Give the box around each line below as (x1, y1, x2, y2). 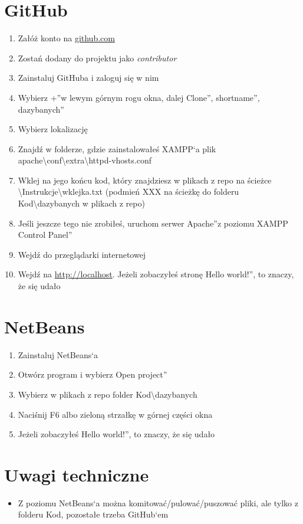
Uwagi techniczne (4, 462, 149, 486)
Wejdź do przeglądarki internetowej (18, 248, 146, 260)
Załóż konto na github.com (18, 32, 115, 44)
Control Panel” (18, 228, 73, 241)
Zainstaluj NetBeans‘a (18, 348, 98, 361)
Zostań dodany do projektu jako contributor (18, 51, 177, 64)
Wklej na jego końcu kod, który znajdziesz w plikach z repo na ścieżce (18, 173, 272, 186)
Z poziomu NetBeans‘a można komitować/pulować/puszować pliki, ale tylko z (18, 496, 298, 509)
